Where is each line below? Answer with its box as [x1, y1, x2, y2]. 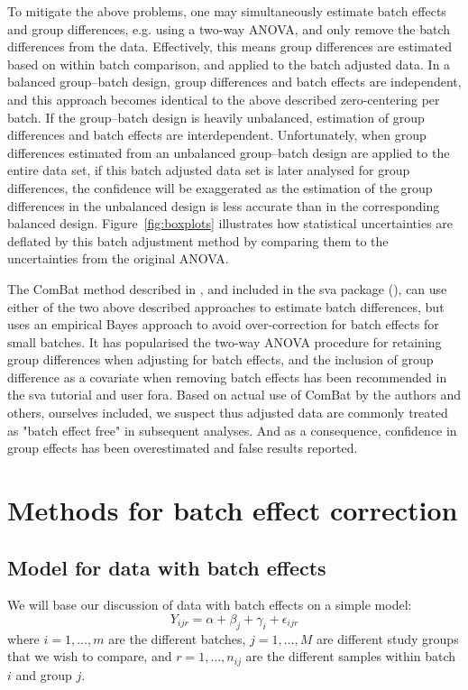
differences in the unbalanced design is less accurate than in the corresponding [7, 196, 440, 215]
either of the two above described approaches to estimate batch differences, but [7, 297, 445, 316]
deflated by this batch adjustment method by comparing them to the [7, 231, 389, 250]
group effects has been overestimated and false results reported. [7, 438, 358, 457]
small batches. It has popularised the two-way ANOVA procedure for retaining [7, 332, 442, 351]
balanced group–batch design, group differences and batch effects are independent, [7, 72, 462, 91]
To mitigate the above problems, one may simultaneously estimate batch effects [7, 2, 446, 20]
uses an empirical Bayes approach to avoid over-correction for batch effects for [7, 315, 439, 334]
